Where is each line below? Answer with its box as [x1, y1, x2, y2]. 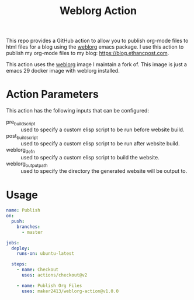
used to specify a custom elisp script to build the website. [20, 154, 160, 161]
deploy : [11, 245, 30, 251]
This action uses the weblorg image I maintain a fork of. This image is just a [6, 61, 187, 68]
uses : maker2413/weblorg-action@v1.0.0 [21, 288, 119, 294]
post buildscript [6, 132, 38, 141]
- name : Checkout [16, 267, 59, 273]
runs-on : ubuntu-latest [16, 251, 75, 257]
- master [21, 229, 43, 235]
